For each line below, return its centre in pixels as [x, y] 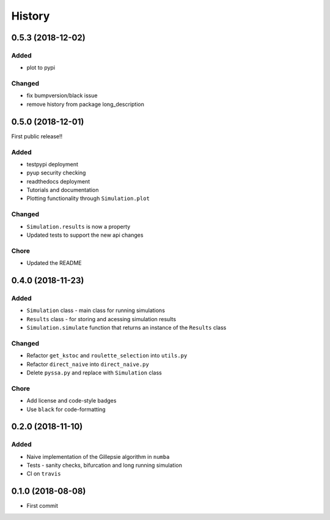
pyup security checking [56, 173]
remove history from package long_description [86, 104]
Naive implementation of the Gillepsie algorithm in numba [98, 456]
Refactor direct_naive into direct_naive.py [88, 364]
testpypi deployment [53, 164]
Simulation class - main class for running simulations [96, 310]
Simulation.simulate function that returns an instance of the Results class [127, 328]
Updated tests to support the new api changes [85, 235]
